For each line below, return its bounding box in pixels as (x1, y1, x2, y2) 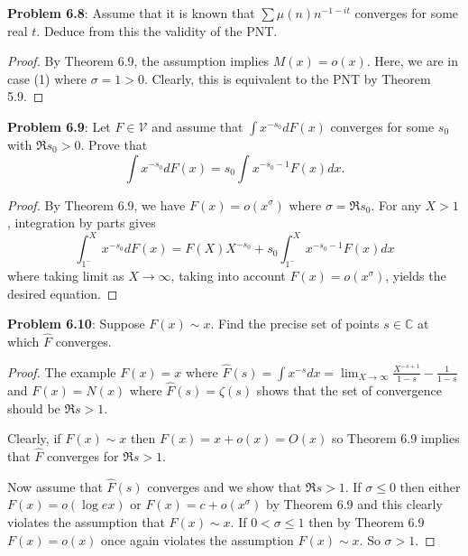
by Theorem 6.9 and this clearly (266, 495, 443, 514)
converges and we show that (147, 477, 302, 496)
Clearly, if (7, 429, 61, 448)
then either (399, 477, 461, 496)
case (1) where (7, 69, 87, 88)
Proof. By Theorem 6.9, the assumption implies (7, 51, 270, 70)
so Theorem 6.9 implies (331, 429, 460, 448)
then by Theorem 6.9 (308, 513, 425, 532)
